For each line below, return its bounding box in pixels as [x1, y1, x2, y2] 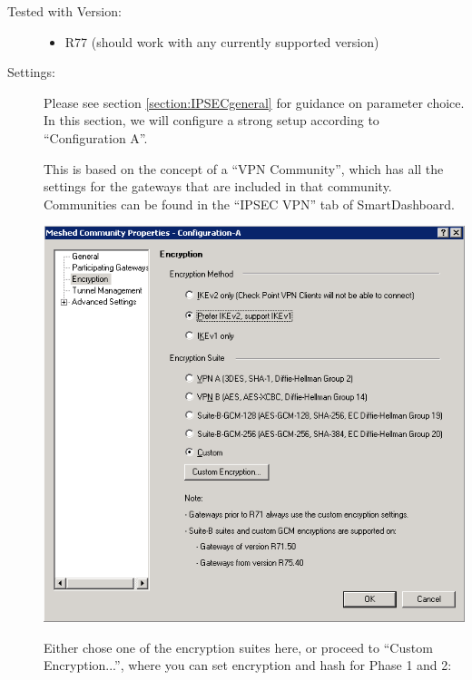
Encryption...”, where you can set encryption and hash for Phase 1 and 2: [44, 656, 452, 675]
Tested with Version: [7, 2, 122, 20]
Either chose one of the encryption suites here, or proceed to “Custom [44, 637, 433, 656]
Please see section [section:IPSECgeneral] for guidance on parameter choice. [44, 92, 465, 112]
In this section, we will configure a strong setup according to [44, 111, 379, 130]
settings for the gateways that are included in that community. [44, 177, 392, 196]
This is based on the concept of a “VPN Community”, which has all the [44, 159, 444, 178]
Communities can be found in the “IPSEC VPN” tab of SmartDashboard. [44, 194, 455, 213]
